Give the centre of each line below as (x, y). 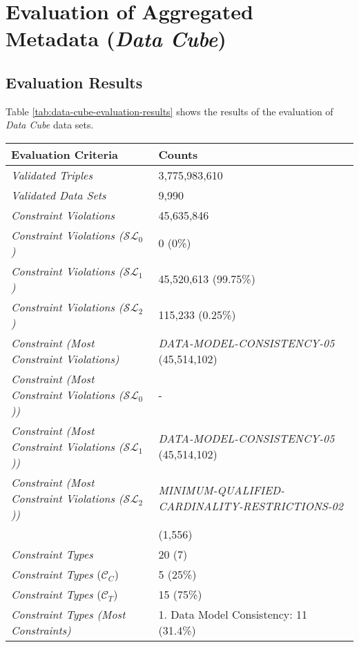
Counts (178, 154)
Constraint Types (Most (68, 614)
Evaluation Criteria (65, 154)
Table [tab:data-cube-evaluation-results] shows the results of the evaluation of (169, 111)
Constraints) (41, 630)
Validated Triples (52, 175)
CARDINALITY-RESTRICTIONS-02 (251, 506)
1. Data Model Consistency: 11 (233, 614)
